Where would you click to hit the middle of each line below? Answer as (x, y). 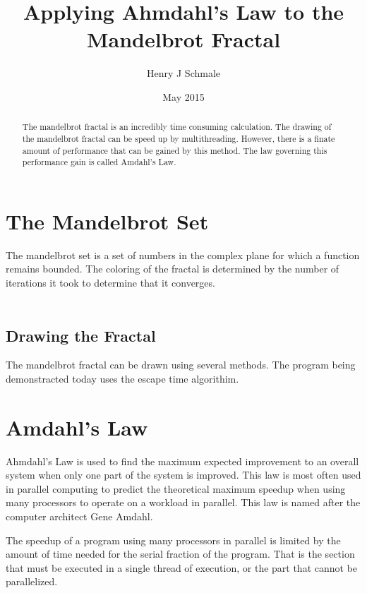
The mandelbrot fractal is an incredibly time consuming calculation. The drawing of (177, 127)
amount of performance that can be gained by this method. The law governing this (175, 150)
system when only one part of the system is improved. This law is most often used (183, 475)
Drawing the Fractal (81, 335)
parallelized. (32, 581)
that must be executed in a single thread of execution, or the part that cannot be (182, 567)
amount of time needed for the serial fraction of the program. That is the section (180, 554)
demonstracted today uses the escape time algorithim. (122, 378)
